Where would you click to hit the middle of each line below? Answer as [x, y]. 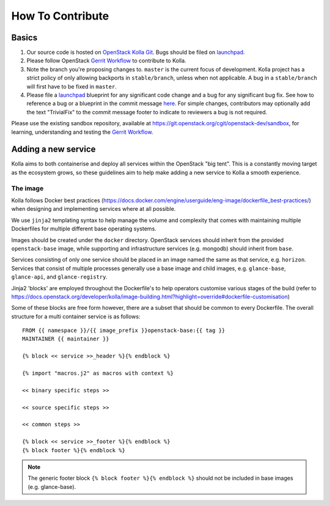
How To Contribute [60, 16]
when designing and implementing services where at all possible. [94, 209]
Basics [24, 38]
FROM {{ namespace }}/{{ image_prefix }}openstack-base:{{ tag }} [124, 331]
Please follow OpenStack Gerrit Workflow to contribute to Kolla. [106, 61]
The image [28, 188]
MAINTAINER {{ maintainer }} [66, 339]
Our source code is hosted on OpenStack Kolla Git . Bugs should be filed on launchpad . [136, 53]
